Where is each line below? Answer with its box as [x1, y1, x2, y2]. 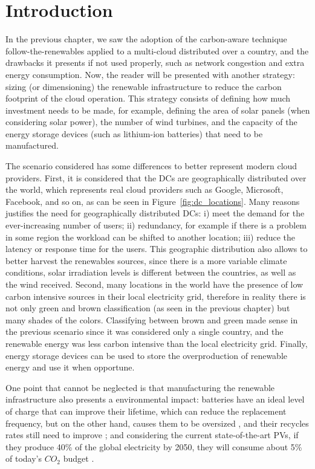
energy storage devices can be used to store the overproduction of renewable [5, 349, 288, 361]
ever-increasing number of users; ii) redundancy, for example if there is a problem [5, 219, 307, 231]
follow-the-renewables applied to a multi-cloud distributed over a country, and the [5, 44, 309, 57]
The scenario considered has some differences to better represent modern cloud [5, 160, 297, 172]
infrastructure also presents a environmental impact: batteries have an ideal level [5, 393, 305, 406]
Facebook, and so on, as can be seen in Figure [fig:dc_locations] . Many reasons [5, 195, 300, 207]
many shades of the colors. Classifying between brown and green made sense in [5, 313, 298, 326]
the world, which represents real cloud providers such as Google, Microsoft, [5, 183, 284, 196]
